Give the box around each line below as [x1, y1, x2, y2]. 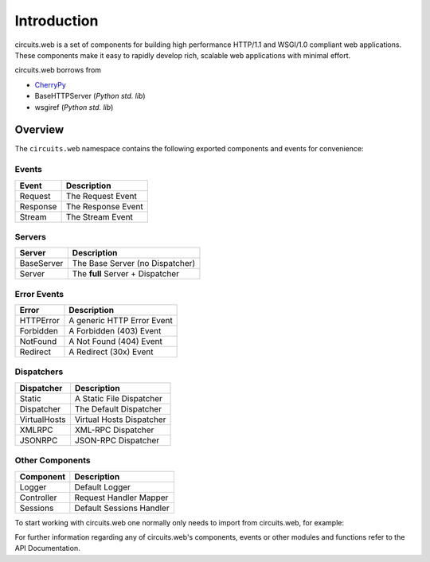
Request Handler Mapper [74, 492, 169, 503]
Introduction [14, 12, 99, 29]
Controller [19, 492, 57, 503]
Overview [14, 123, 64, 137]
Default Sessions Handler [74, 502, 170, 513]
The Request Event [65, 190, 137, 201]
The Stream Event [65, 211, 133, 222]
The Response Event [65, 201, 143, 212]
